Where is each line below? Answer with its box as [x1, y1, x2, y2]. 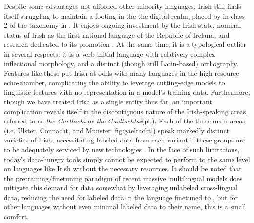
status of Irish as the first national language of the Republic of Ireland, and [4, 29, 230, 40]
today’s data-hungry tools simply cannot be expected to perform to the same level [4, 154, 250, 164]
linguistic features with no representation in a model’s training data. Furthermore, [4, 87, 250, 97]
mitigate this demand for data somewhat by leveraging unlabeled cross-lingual [4, 182, 238, 193]
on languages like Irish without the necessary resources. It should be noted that [4, 163, 242, 174]
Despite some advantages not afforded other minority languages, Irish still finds [4, 1, 241, 11]
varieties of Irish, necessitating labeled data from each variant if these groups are [4, 135, 246, 145]
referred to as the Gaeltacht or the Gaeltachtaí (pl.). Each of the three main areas [4, 116, 245, 126]
